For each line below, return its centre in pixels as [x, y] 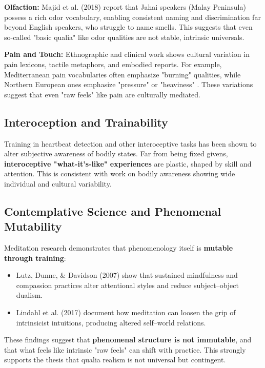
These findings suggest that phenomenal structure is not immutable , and [128, 340]
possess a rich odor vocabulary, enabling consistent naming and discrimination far [132, 17]
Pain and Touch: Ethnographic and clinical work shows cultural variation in [127, 54]
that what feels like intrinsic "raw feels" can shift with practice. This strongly [125, 349]
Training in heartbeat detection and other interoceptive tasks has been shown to [130, 143]
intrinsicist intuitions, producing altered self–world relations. [111, 322]
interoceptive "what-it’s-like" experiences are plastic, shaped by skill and [128, 163]
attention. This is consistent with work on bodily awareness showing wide [120, 173]
